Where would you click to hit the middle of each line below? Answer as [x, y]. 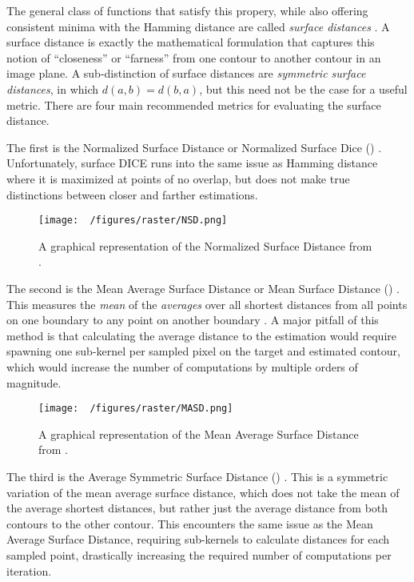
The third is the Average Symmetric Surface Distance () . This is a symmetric [197, 476]
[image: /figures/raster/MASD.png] [136, 409]
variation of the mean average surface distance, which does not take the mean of [203, 492]
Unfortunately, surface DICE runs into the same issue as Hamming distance [192, 163]
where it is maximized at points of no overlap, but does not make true [178, 178]
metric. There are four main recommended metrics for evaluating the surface [194, 104]
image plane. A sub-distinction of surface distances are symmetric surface [186, 73]
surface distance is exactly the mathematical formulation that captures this [191, 42]
